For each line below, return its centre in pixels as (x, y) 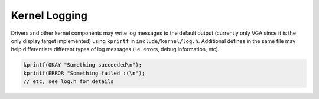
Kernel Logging (49, 15)
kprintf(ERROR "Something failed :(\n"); (84, 73)
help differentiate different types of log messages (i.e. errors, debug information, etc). (115, 49)
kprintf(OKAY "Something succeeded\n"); (82, 65)
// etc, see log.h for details (69, 82)
